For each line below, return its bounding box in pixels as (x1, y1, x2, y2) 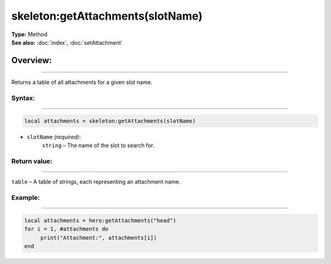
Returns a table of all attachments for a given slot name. (11, 78, 153, 86)
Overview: (11, 55, 52, 66)
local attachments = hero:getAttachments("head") (24, 217, 177, 224)
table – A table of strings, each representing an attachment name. (11, 178, 181, 186)
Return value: (11, 157, 53, 165)
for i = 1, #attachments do (24, 225, 108, 233)
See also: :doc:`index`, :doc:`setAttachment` (11, 39, 123, 46)
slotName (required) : (26, 133, 81, 140)
